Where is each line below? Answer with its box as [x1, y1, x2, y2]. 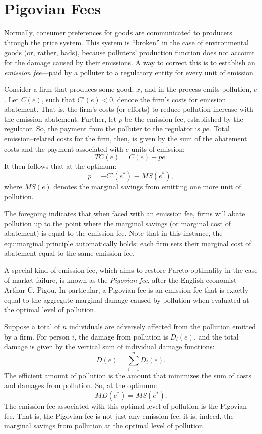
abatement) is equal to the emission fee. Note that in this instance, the [4, 228, 223, 238]
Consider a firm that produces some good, [4, 84, 134, 94]
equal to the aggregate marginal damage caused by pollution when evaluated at [4, 294, 249, 305]
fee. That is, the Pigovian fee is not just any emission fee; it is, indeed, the [4, 410, 234, 421]
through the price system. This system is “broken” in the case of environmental [4, 37, 249, 47]
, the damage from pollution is [74, 331, 168, 342]
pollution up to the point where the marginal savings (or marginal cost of [4, 218, 231, 228]
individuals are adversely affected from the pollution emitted [69, 321, 256, 331]
